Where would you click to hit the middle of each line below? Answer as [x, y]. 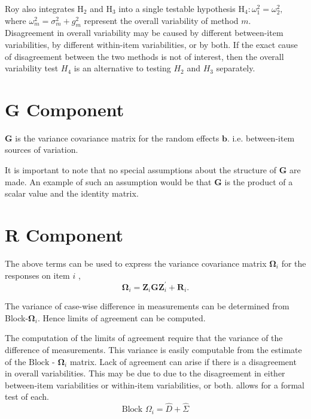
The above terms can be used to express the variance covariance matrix [136, 263]
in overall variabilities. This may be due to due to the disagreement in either [145, 373]
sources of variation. [42, 150]
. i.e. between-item [261, 138]
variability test [32, 68]
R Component [64, 235]
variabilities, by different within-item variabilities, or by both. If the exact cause [151, 44]
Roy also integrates [40, 8]
